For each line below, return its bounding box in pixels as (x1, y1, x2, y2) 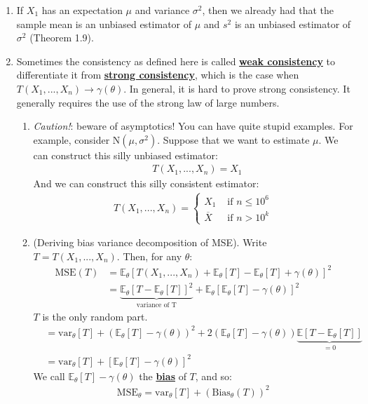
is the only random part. (42, 309, 148, 323)
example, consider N (33, 132, 121, 147)
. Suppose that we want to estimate (157, 132, 310, 147)
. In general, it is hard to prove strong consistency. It (123, 81, 350, 95)
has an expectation (41, 3, 123, 17)
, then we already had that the (202, 3, 334, 17)
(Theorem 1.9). (29, 30, 94, 45)
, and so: (195, 368, 232, 383)
